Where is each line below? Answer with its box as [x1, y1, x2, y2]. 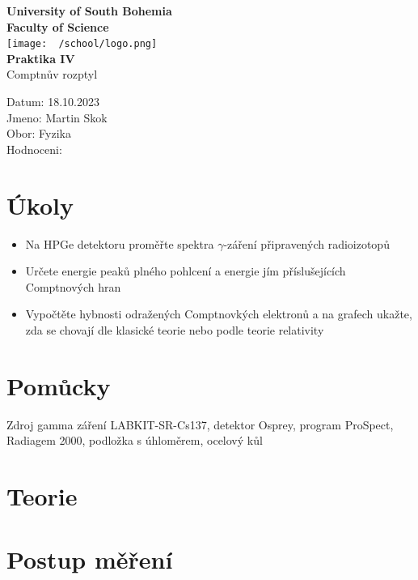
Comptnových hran [25, 278, 121, 295]
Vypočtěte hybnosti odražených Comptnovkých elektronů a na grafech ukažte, [25, 305, 412, 322]
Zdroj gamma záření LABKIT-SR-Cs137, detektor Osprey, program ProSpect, [6, 416, 394, 433]
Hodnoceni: [6, 140, 62, 157]
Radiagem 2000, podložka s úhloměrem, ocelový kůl [6, 432, 263, 449]
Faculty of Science [6, 18, 109, 35]
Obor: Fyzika [6, 125, 71, 142]
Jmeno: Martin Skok [6, 109, 108, 126]
